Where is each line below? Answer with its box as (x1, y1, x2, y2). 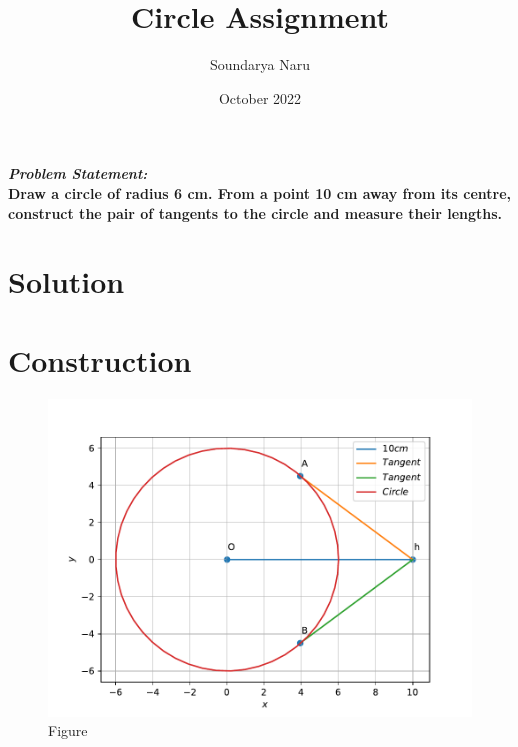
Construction (8, 339, 192, 380)
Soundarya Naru (209, 54, 311, 75)
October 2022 (218, 87, 302, 108)
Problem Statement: (8, 163, 148, 184)
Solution (8, 261, 125, 302)
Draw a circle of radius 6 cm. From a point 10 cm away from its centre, (8, 182, 512, 203)
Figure (48, 720, 88, 741)
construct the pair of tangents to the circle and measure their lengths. (8, 202, 503, 223)
